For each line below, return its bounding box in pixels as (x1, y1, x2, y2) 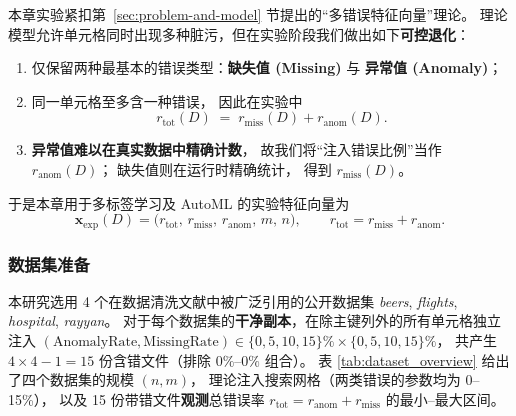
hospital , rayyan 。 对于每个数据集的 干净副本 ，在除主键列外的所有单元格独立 (8, 310, 502, 331)
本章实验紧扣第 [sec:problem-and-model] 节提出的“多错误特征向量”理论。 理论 (8, 4, 508, 24)
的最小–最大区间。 (385, 388, 505, 409)
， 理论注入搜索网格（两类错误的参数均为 (190, 369, 461, 390)
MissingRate (143, 335, 219, 350)
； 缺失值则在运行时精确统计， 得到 (98, 158, 332, 179)
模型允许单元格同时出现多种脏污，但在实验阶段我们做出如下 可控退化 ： (8, 23, 470, 44)
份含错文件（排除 (99, 349, 212, 370)
